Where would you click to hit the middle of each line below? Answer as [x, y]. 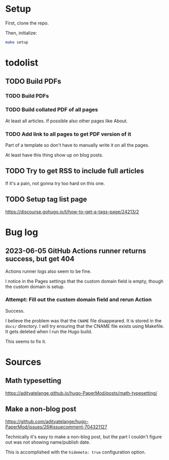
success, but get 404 [40, 259]
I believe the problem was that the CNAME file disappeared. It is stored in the [83, 321]
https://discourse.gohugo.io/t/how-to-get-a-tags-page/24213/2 [72, 212]
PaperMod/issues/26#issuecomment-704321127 [56, 427]
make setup [17, 42]
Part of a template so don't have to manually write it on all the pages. [77, 145]
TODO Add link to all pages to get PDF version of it [68, 134]
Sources [23, 362]
